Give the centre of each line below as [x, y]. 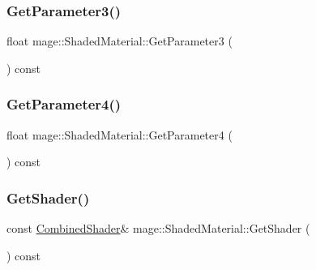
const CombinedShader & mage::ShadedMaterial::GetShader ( [158, 228]
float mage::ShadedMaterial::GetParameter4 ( [120, 134]
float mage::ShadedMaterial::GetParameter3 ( [120, 41]
